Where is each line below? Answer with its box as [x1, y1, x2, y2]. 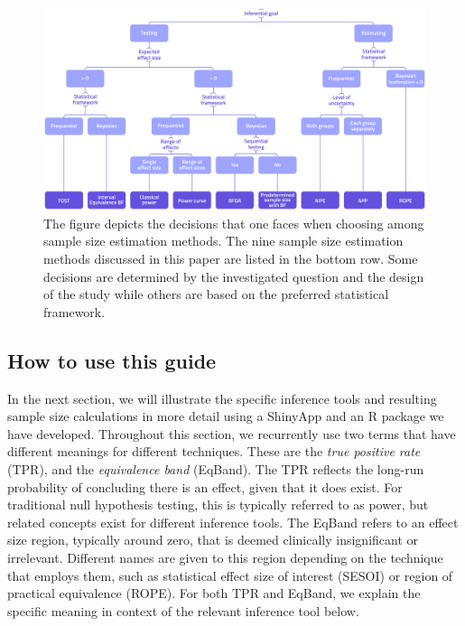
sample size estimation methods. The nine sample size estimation [43, 231, 404, 250]
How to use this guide [7, 346, 217, 374]
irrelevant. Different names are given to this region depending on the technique [7, 547, 443, 566]
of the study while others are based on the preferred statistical [43, 285, 389, 304]
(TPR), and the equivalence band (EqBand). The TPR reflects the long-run [7, 459, 424, 478]
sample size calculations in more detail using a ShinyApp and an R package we [7, 406, 444, 425]
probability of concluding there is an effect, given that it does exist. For [7, 477, 403, 496]
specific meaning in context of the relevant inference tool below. [7, 601, 359, 620]
